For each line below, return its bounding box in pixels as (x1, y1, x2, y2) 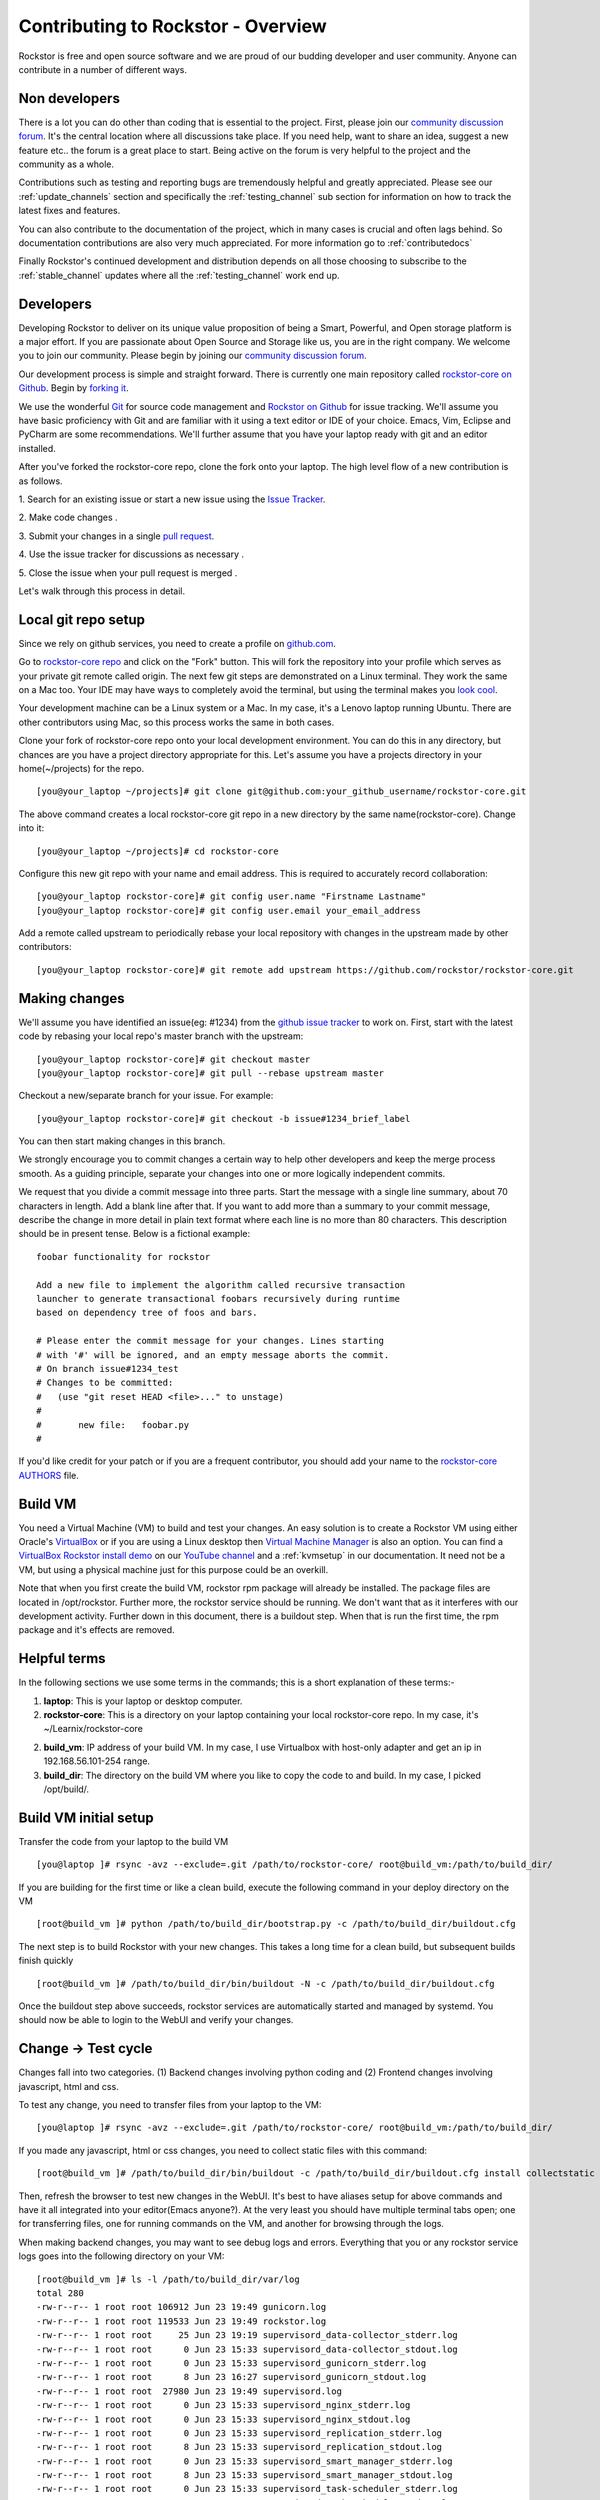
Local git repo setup (18, 611, 145, 628)
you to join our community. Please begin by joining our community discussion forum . (18, 350, 367, 362)
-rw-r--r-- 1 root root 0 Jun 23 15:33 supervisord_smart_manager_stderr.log (36, 2455, 453, 2467)
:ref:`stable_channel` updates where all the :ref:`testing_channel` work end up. (18, 269, 340, 281)
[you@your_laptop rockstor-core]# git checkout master (36, 1053, 311, 1065)
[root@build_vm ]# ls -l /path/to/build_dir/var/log (36, 2273, 300, 2285)
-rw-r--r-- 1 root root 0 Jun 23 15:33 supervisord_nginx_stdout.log (36, 2413, 411, 2425)
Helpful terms (18, 1650, 106, 1667)
